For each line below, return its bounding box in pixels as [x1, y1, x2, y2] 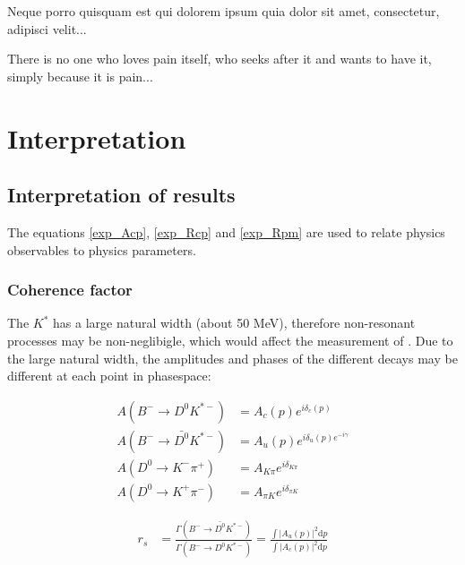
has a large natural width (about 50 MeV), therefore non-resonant [53, 313, 416, 332]
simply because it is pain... [7, 66, 153, 85]
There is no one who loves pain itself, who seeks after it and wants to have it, [7, 49, 432, 68]
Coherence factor [7, 278, 133, 301]
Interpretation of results [7, 181, 236, 209]
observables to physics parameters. [7, 240, 196, 259]
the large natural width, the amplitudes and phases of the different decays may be [7, 348, 458, 367]
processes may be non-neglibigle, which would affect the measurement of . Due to [7, 330, 453, 349]
